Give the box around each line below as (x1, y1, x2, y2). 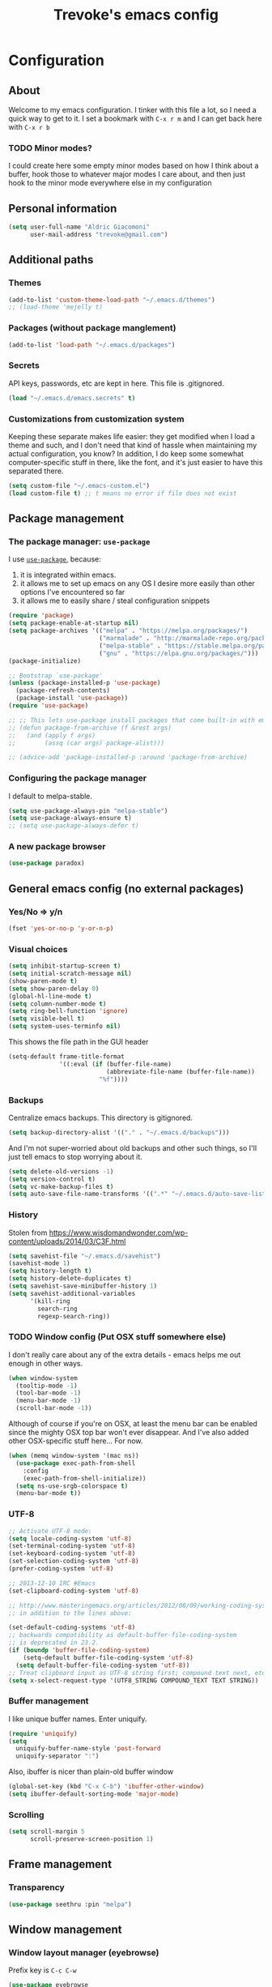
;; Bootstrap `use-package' (8, 671, 104, 680)
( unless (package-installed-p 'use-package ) (8, 679, 161, 687)
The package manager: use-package (8, 536, 151, 547)
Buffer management (8, 1695, 89, 1707)
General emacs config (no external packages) (8, 882, 244, 895)
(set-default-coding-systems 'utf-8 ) (8, 1623, 136, 1632)
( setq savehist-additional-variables (8, 1289, 136, 1297)
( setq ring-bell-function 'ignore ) (8, 1007, 129, 1015)
